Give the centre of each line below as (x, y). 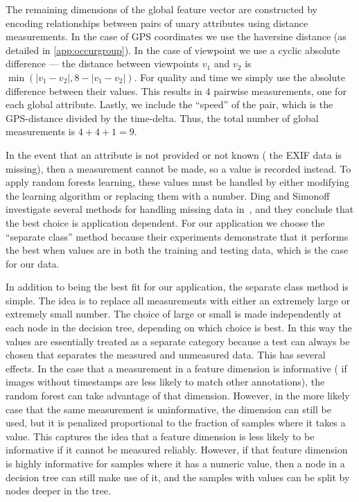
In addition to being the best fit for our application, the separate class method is (177, 287)
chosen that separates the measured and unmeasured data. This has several (166, 355)
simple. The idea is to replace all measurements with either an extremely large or (178, 300)
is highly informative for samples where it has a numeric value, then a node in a (175, 463)
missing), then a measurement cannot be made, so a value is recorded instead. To (178, 168)
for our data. (33, 263)
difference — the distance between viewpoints (102, 63)
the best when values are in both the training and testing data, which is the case (177, 250)
